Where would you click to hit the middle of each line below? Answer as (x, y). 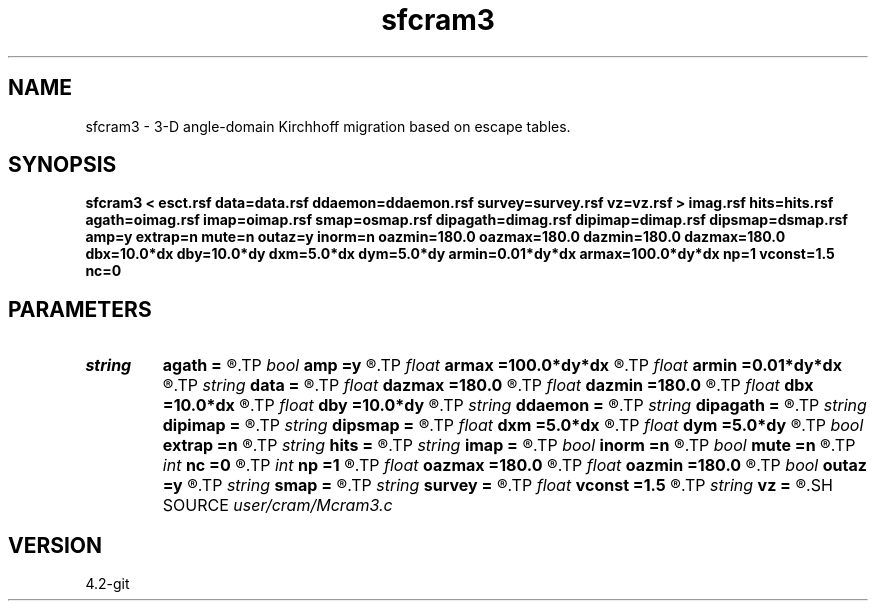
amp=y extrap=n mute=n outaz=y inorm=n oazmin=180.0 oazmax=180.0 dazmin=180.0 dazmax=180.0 (435, 237)
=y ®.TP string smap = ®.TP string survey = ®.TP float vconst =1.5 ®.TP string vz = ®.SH (497, 485)
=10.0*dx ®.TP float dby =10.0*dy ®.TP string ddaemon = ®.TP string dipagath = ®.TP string (514, 405)
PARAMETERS (80, 309)
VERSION (55, 545)
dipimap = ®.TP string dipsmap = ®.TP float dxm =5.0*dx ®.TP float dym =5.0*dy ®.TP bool (513, 425)
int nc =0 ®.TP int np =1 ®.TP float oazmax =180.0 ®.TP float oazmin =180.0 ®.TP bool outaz (514, 465)
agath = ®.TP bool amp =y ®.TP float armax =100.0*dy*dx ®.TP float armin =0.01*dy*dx (502, 365)
